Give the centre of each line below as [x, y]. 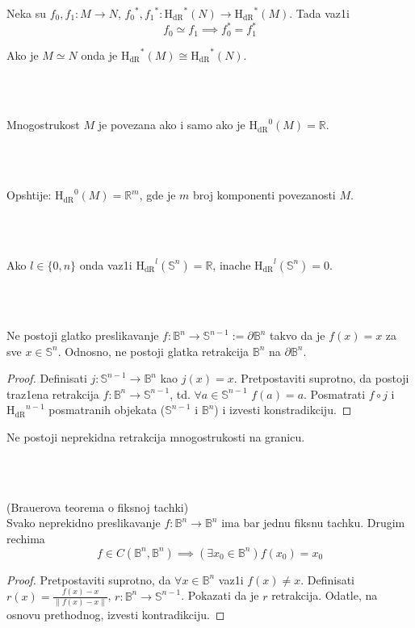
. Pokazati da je [220, 595]
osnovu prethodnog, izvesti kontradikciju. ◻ [116, 614]
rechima [26, 539]
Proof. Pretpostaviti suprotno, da [89, 579]
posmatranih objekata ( [107, 410]
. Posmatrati [335, 394]
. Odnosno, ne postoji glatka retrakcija [153, 351]
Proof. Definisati [47, 378]
